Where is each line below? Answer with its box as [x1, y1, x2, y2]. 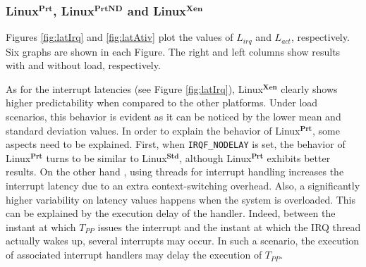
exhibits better [267, 150, 331, 165]
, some [312, 123, 340, 137]
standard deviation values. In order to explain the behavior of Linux [6, 123, 300, 137]
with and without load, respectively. [6, 58, 161, 73]
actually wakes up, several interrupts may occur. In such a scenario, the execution [6, 233, 360, 248]
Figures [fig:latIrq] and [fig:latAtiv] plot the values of [6, 30, 233, 44]
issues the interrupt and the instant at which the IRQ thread [97, 219, 361, 234]
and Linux [127, 1, 187, 19]
